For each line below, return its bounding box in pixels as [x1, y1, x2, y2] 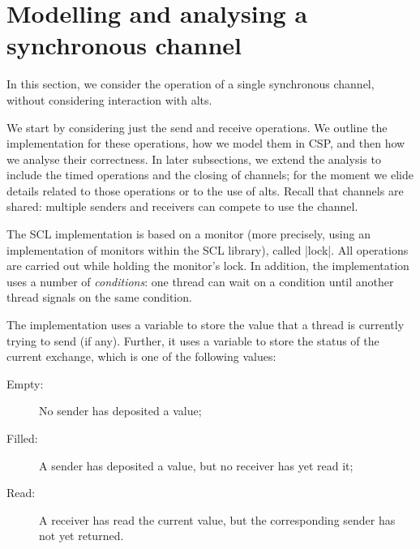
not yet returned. [39, 527, 124, 544]
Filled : [6, 430, 38, 446]
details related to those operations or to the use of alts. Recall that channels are [6, 182, 404, 199]
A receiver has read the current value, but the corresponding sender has [39, 511, 396, 528]
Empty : [6, 375, 44, 392]
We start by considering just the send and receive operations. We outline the [6, 118, 388, 135]
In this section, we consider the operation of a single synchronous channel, [6, 75, 375, 92]
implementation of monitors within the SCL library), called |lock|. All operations [6, 241, 409, 258]
